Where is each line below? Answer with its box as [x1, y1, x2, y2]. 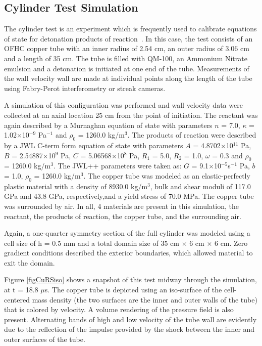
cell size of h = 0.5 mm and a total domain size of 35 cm [4, 237, 179, 248]
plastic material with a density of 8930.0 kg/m [4, 181, 148, 191]
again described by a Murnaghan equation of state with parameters [4, 119, 213, 130]
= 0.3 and [212, 150, 243, 160]
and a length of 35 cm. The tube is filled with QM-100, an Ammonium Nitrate [4, 53, 247, 63]
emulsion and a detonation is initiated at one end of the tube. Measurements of [4, 63, 249, 73]
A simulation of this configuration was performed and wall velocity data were [4, 100, 243, 110]
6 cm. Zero [214, 237, 248, 248]
